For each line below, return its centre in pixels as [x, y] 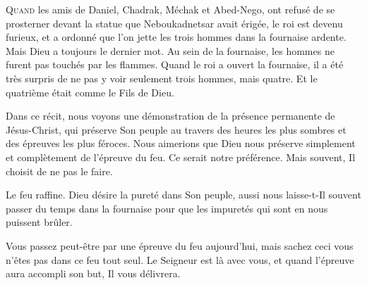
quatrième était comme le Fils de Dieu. [90, 92]
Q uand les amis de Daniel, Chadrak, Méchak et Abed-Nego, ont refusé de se [170, 9]
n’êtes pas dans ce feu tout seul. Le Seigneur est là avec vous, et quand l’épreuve [180, 259]
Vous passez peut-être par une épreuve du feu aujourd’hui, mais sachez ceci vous [180, 245]
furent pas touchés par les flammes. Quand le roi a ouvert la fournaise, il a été [175, 64]
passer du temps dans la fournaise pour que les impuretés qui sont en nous [167, 208]
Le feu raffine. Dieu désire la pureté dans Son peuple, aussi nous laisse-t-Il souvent [183, 195]
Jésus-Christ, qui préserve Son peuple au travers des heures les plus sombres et [176, 129]
